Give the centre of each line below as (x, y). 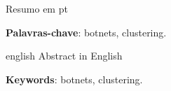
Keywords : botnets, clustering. (74, 79)
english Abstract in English (64, 56)
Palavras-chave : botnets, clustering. (86, 32)
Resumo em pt (37, 8)
